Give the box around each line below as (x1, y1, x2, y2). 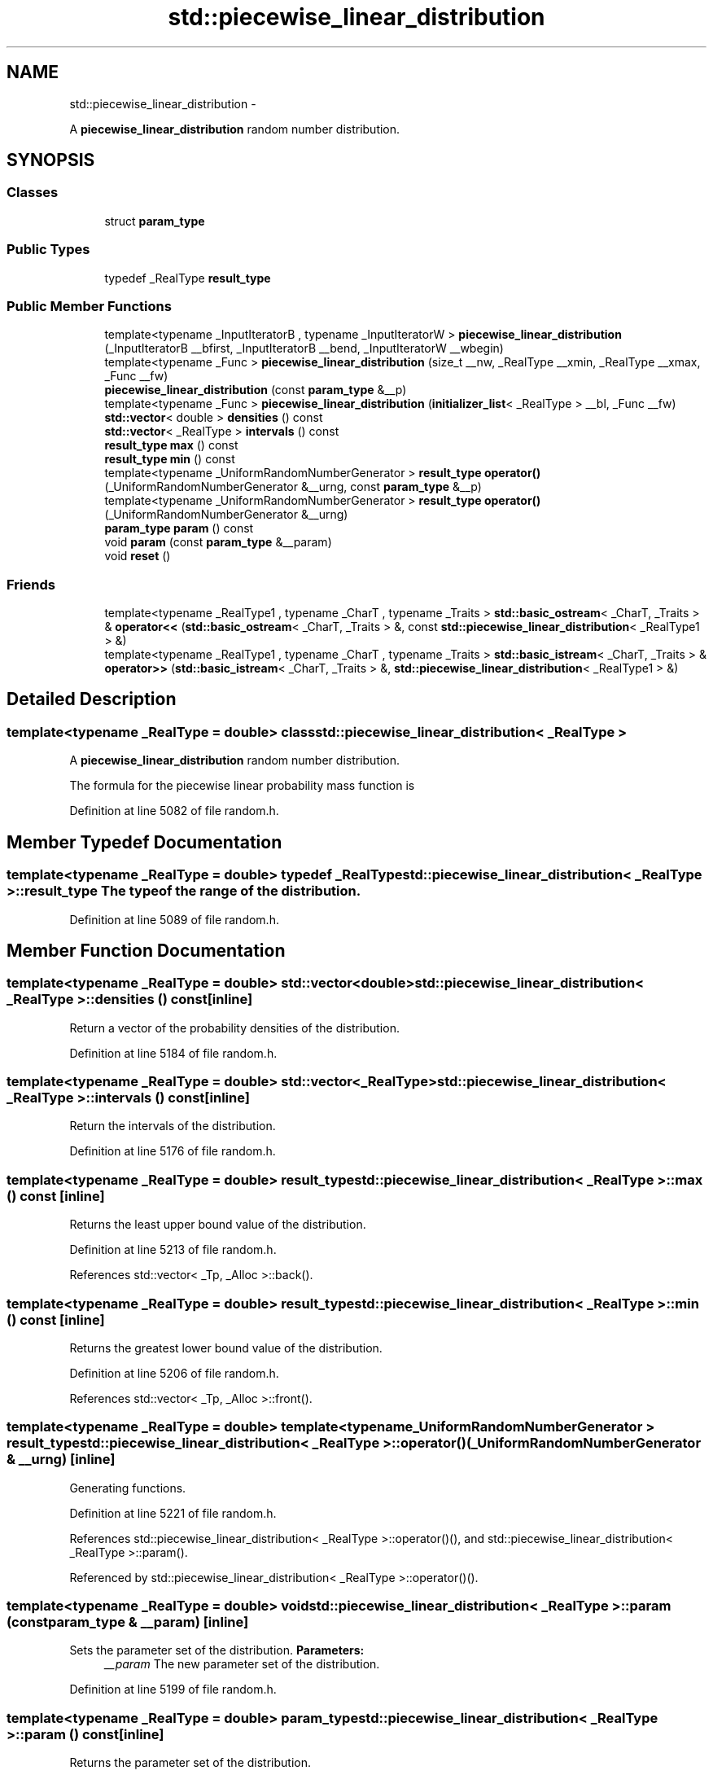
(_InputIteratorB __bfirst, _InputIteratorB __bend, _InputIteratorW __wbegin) (104, 341, 504, 356)
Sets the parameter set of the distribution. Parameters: (69, 1643, 365, 1658)
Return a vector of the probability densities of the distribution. (69, 1020, 400, 1035)
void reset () (104, 549, 171, 563)
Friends (7, 576, 55, 593)
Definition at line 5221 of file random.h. (69, 1505, 277, 1520)
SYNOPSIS (7, 150, 95, 171)
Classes (7, 184, 59, 201)
